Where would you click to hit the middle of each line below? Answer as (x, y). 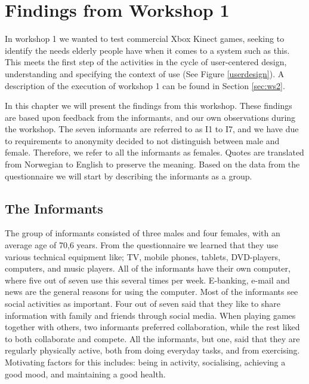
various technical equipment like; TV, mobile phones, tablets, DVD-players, (143, 256)
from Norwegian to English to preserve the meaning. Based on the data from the (152, 164)
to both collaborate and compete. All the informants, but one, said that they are (152, 338)
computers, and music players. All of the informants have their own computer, (148, 268)
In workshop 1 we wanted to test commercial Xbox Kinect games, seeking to (145, 39)
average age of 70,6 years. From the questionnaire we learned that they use (142, 245)
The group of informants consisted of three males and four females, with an (143, 233)
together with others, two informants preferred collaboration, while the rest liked (152, 327)
